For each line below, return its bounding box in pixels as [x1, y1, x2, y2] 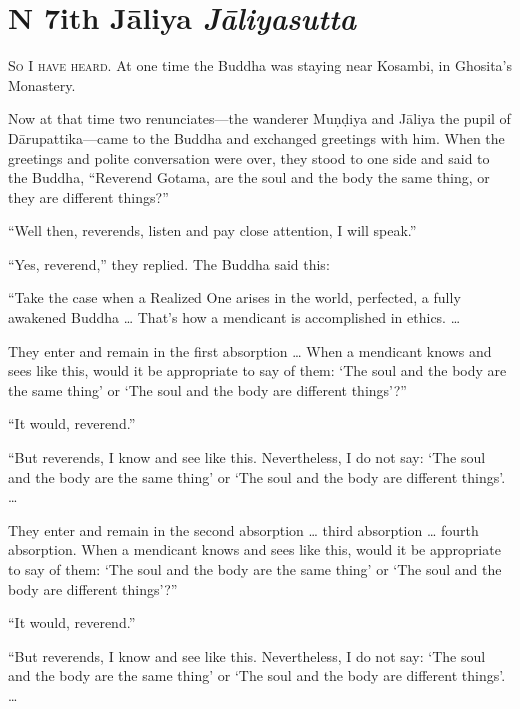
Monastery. [8, 74, 76, 95]
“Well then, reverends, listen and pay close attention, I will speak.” [8, 220, 417, 241]
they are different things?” [8, 186, 169, 207]
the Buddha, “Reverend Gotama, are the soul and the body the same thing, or [8, 167, 490, 188]
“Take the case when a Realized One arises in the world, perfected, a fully [8, 287, 461, 308]
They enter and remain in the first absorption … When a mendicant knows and [8, 340, 492, 361]
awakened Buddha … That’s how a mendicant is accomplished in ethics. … [8, 307, 461, 328]
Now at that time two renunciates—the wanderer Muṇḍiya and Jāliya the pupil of [8, 108, 511, 129]
